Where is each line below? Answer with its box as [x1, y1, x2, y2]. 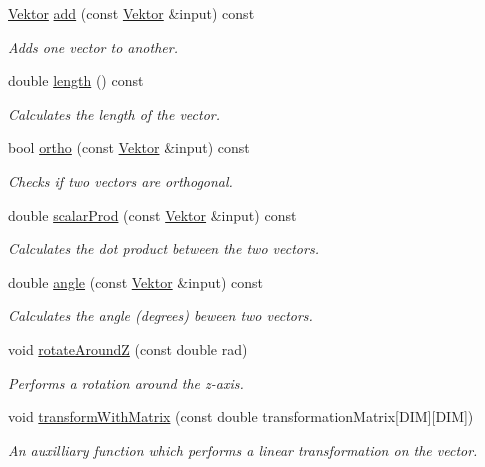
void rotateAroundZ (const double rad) [8, 338, 248, 359]
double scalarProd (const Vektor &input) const [8, 204, 297, 225]
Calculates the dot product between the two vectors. [8, 238, 319, 259]
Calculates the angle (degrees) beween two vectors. [8, 305, 313, 326]
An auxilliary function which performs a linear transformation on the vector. [8, 439, 478, 460]
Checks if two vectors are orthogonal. [8, 170, 233, 191]
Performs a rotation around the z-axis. [8, 372, 244, 393]
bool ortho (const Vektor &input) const [8, 137, 250, 158]
